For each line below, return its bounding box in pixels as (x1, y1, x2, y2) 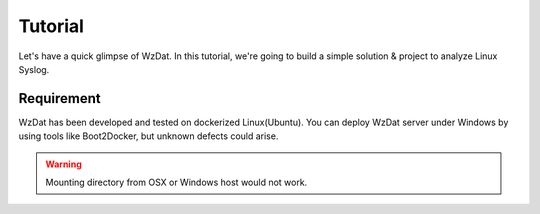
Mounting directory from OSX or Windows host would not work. (45, 176, 308, 189)
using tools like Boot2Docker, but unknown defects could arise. (18, 130, 279, 142)
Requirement (18, 90, 102, 107)
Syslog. (18, 63, 50, 75)
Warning (45, 158, 82, 170)
